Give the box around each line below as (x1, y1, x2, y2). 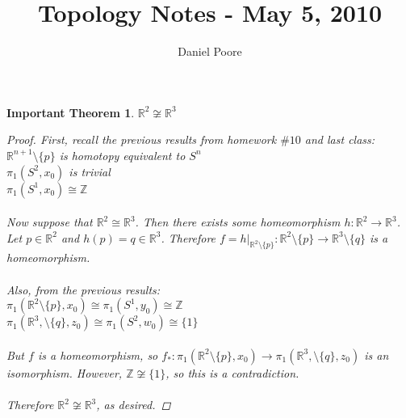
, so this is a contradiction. (165, 364, 299, 381)
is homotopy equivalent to (59, 146, 186, 163)
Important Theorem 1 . (6, 103, 135, 120)
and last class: (304, 131, 375, 148)
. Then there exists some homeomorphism (135, 213, 341, 230)
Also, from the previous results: (6, 281, 161, 298)
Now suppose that (6, 213, 93, 230)
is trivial (69, 163, 111, 179)
